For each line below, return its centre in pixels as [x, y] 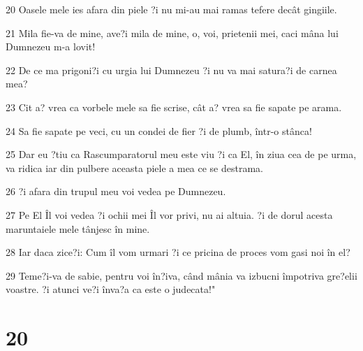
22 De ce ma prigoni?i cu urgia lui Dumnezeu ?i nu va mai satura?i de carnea [171, 70]
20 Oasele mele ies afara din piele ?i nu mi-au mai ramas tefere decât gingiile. [171, 9]
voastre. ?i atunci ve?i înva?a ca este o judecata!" [111, 289]
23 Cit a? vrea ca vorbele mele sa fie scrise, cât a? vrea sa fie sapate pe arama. [174, 107]
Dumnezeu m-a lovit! [51, 46]
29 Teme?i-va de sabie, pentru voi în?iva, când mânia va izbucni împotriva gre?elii [181, 275]
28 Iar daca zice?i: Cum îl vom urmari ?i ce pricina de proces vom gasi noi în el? [178, 252]
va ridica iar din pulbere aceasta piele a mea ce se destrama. [134, 167]
